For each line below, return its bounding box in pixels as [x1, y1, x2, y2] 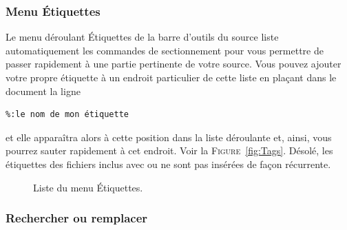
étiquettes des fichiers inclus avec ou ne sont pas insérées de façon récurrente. [6, 156, 331, 171]
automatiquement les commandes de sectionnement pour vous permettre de [6, 43, 324, 57]
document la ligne [6, 83, 81, 98]
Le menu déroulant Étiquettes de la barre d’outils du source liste [6, 30, 279, 44]
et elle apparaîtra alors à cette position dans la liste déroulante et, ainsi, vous [6, 129, 332, 144]
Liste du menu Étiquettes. [33, 180, 143, 194]
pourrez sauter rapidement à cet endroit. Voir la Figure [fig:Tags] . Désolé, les [6, 143, 333, 158]
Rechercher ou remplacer [6, 209, 148, 227]
